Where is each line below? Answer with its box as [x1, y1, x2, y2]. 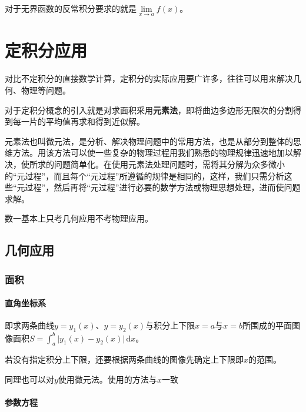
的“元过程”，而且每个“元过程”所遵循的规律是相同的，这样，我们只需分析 [5, 169, 284, 182]
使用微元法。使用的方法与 [58, 373, 157, 385]
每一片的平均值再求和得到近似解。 [12, 115, 145, 128]
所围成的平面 [242, 319, 292, 331]
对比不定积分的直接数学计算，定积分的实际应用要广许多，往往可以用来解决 [5, 72, 293, 85]
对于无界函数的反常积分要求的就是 [5, 2, 137, 14]
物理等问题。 [21, 83, 71, 96]
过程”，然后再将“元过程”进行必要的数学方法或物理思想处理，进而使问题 [25, 181, 301, 193]
